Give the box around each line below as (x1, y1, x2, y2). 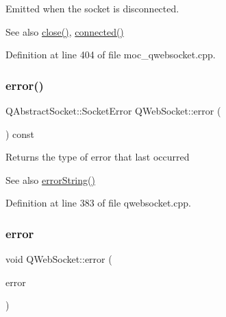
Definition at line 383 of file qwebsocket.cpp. (5, 196, 191, 210)
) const (5, 126, 35, 141)
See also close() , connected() (5, 24, 124, 38)
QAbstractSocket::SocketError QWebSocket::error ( (5, 104, 221, 117)
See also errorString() (5, 172, 95, 187)
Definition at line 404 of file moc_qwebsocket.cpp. (5, 47, 216, 62)
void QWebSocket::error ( (5, 252, 112, 266)
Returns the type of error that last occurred (5, 150, 190, 164)
